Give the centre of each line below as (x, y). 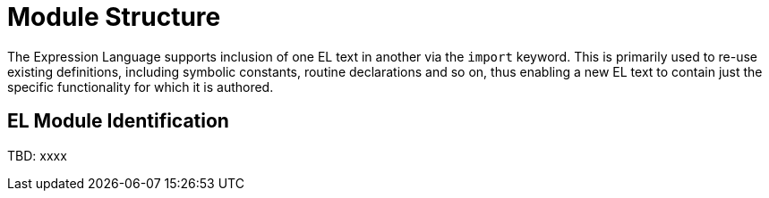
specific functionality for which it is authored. (141, 87)
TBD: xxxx (37, 155)
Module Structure (114, 17)
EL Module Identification (118, 121)
